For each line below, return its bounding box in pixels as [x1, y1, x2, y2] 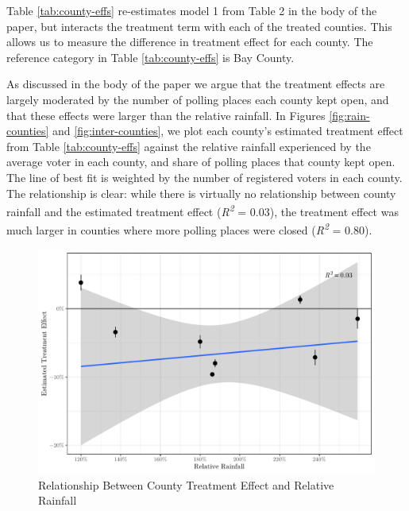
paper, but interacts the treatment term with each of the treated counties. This [6, 17, 392, 34]
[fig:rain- [329, 106, 370, 123]
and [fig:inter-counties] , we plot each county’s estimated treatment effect [52, 122, 403, 139]
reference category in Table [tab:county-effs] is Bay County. [6, 48, 295, 65]
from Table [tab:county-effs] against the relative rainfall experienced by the [6, 137, 371, 154]
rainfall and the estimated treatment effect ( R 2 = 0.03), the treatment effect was [6, 201, 399, 219]
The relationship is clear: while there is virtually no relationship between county [6, 184, 396, 201]
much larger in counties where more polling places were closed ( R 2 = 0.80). [6, 219, 372, 238]
